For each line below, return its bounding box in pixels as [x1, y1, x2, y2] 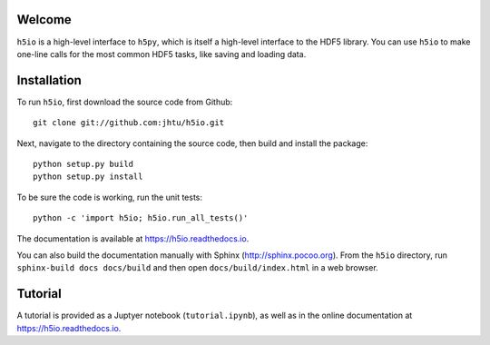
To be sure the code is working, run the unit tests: [16, 192, 203, 202]
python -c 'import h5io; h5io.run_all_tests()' [33, 213, 249, 223]
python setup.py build [33, 159, 134, 169]
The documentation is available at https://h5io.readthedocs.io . [16, 232, 250, 244]
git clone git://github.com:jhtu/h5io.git [33, 118, 225, 128]
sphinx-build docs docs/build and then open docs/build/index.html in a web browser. [16, 262, 378, 273]
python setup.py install [33, 172, 143, 182]
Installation [16, 73, 82, 88]
